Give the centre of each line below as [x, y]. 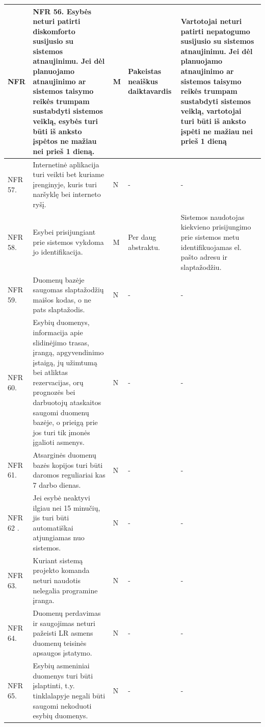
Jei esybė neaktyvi [61, 497]
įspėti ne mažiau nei [217, 131]
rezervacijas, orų [58, 382]
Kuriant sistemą [58, 560]
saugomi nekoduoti [62, 705]
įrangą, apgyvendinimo [68, 352]
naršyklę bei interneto [67, 194]
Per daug [142, 237]
